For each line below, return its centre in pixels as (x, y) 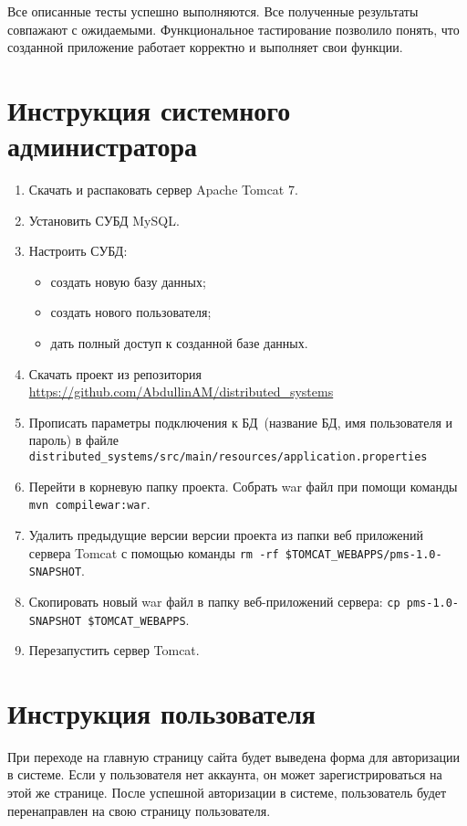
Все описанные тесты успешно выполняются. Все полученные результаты (213, 11)
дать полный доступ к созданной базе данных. (179, 343)
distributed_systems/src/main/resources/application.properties (228, 457)
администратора (102, 146)
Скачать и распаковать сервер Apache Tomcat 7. (163, 190)
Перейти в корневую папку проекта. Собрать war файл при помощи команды (243, 486)
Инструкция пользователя (162, 712)
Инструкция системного (149, 109)
